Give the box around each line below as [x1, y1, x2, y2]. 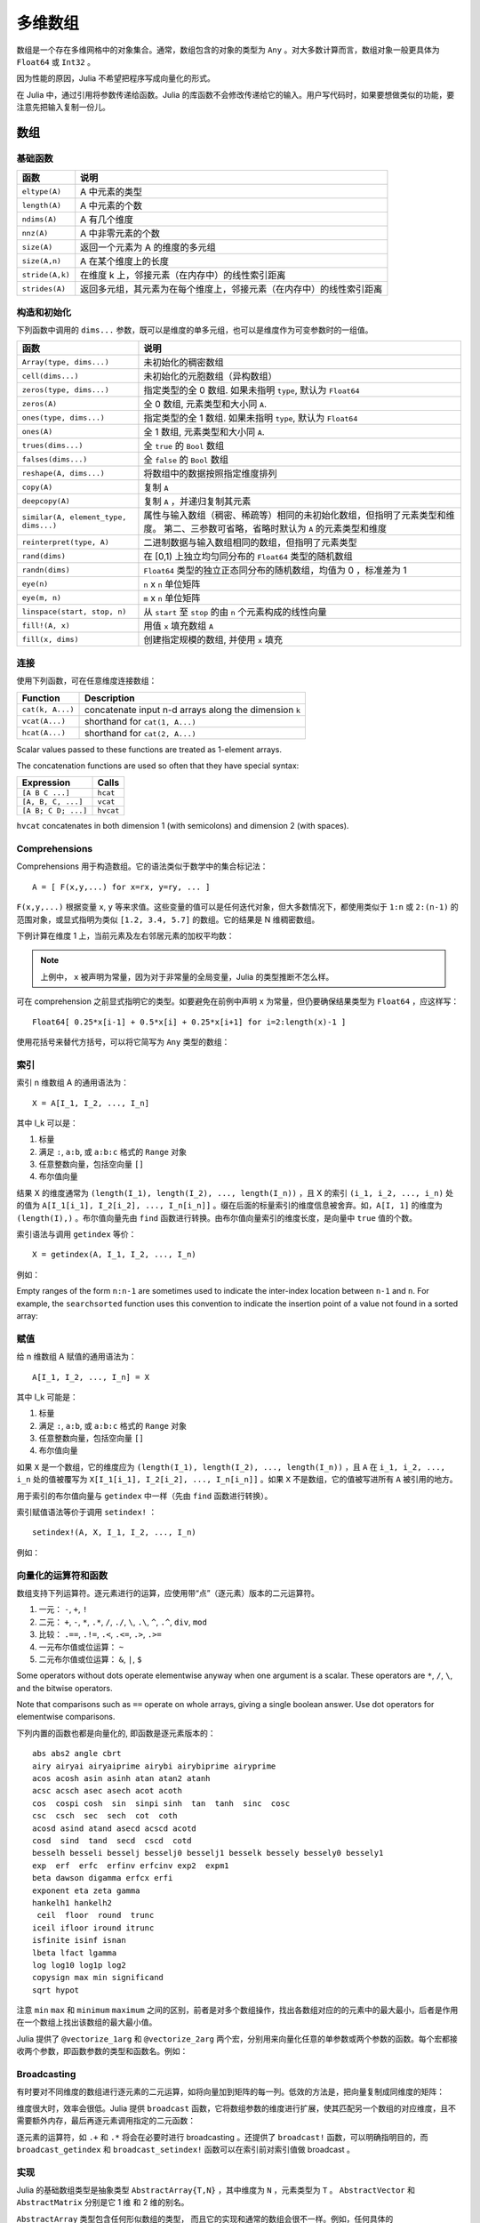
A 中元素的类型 [80, 186, 142, 198]
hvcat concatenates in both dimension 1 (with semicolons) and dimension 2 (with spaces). [16, 821, 349, 831]
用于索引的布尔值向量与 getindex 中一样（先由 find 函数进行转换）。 [16, 1490, 273, 1501]
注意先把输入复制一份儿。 [16, 102, 110, 113]
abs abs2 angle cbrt [32, 1748, 122, 1759]
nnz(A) [21, 228, 49, 237]
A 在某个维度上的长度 [80, 255, 169, 268]
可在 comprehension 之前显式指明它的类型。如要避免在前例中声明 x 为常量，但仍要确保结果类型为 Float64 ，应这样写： [16, 996, 460, 1007]
